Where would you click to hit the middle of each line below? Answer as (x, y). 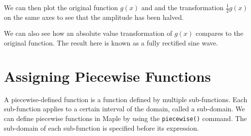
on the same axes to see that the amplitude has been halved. (94, 17)
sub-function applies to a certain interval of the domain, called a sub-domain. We (125, 109)
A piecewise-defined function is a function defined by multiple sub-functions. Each (126, 99)
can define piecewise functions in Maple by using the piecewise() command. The (125, 118)
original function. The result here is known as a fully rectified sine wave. (111, 43)
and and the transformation (182, 7)
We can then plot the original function (61, 7)
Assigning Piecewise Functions (108, 76)
